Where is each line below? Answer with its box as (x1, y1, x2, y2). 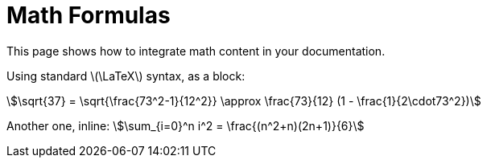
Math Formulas (6, 2, 171, 29)
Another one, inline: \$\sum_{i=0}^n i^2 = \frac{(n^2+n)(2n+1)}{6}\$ (6, 118, 365, 133)
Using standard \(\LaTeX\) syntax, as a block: (6, 68, 246, 83)
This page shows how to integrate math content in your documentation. (6, 43, 386, 58)
